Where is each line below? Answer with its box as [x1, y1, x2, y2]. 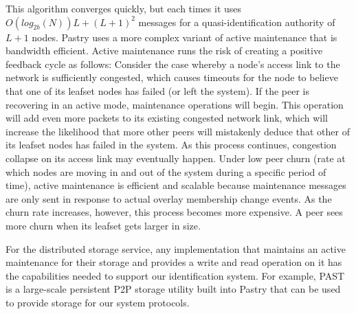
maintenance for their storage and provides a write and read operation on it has [5, 255, 342, 269]
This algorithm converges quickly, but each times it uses [5, 1, 242, 15]
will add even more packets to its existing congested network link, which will [5, 111, 328, 125]
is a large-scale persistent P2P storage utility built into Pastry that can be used [5, 282, 341, 296]
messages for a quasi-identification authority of [138, 14, 335, 29]
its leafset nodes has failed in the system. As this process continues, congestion [5, 137, 337, 152]
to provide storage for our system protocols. [5, 295, 190, 309]
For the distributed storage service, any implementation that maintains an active [5, 241, 346, 256]
